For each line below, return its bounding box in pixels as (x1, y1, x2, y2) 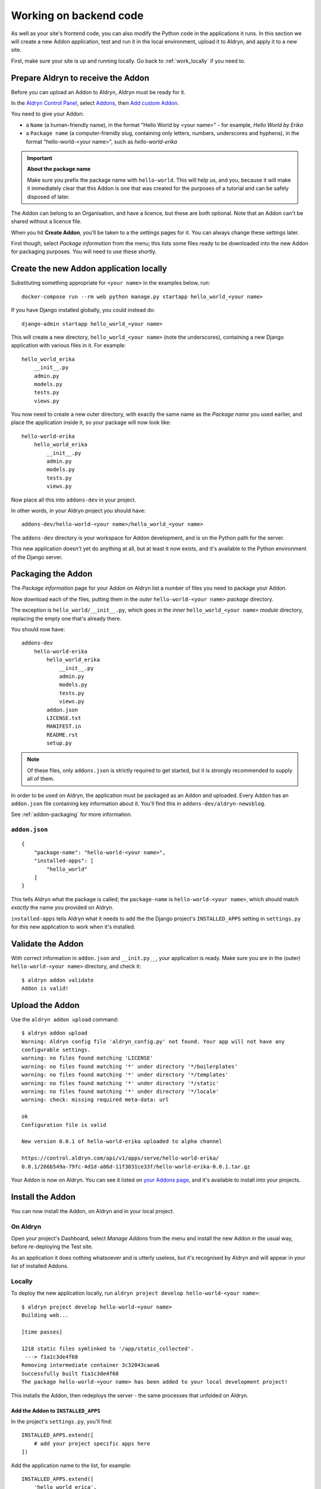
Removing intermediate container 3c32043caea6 (21, 1362, 160, 1369)
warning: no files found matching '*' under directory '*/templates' (21, 1071, 229, 1078)
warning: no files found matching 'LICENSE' (21, 1055, 154, 1061)
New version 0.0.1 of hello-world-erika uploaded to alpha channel (21, 1138, 222, 1145)
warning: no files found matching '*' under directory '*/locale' (21, 1088, 219, 1095)
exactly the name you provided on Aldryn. (11, 904, 114, 911)
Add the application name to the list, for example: (11, 1462, 132, 1469)
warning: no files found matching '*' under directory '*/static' (21, 1080, 219, 1086)
